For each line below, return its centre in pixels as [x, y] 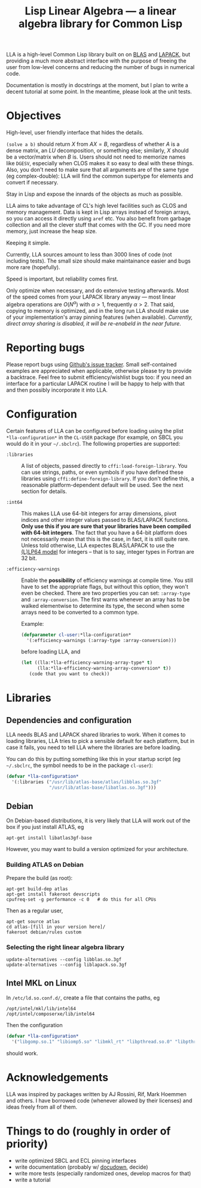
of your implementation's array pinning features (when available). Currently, [100, 317]
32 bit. [29, 558]
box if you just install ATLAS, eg [45, 827]
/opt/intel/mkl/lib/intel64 [41, 1008]
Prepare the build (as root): [39, 877]
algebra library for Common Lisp [100, 24]
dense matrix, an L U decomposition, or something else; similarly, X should [98, 151]
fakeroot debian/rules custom [44, 932]
